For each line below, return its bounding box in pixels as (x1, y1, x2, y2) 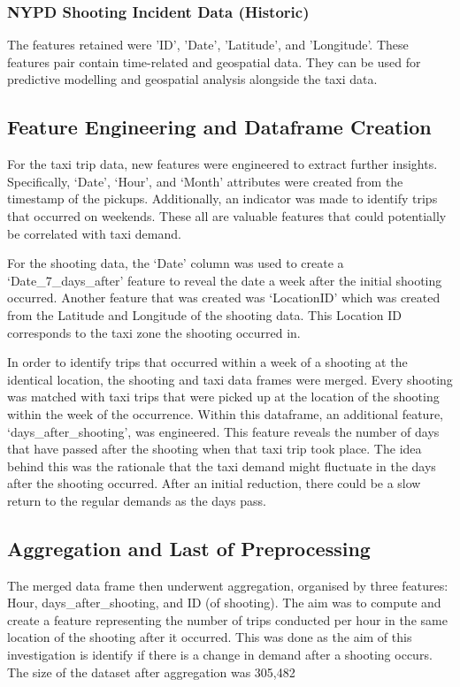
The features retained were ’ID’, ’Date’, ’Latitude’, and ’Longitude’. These (7, 35, 409, 54)
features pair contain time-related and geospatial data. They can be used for (7, 52, 421, 71)
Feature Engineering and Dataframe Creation (7, 113, 432, 141)
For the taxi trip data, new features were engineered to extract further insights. (7, 155, 438, 173)
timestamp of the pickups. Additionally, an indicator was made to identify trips (7, 189, 438, 208)
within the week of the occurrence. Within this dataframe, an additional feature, (7, 404, 443, 423)
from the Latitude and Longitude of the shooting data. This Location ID (7, 305, 402, 324)
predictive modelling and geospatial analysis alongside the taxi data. (7, 70, 378, 88)
